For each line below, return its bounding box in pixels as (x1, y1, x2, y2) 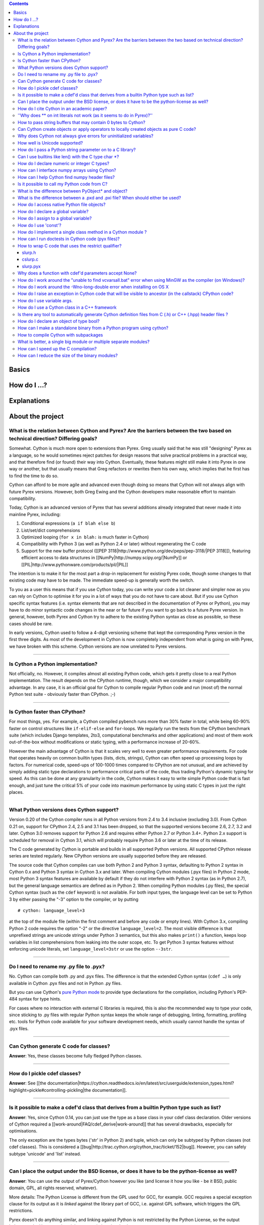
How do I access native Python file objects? (18, 201, 106, 208)
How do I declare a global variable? (18, 208, 89, 214)
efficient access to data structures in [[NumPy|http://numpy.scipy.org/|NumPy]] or (21, 555, 187, 561)
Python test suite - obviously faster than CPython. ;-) (9, 691, 116, 697)
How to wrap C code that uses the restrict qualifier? (18, 243, 122, 248)
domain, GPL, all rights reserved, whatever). (9, 1185, 98, 1191)
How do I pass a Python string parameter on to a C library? (18, 147, 136, 153)
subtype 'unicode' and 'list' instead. (9, 1151, 81, 1156)
